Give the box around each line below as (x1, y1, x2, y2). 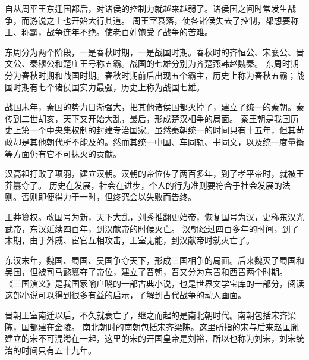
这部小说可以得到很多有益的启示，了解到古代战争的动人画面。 (5, 289, 246, 301)
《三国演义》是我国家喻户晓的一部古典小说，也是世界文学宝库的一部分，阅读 (5, 277, 304, 289)
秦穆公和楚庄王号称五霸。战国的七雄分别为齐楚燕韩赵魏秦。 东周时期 (29, 57, 299, 70)
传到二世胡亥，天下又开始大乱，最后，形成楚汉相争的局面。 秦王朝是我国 (5, 112, 291, 124)
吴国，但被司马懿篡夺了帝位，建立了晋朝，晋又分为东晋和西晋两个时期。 (5, 265, 288, 278)
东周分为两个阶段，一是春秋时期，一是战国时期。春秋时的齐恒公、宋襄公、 (5, 45, 296, 58)
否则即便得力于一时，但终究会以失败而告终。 (21, 190, 196, 203)
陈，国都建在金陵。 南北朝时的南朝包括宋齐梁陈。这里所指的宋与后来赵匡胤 (5, 320, 299, 333)
